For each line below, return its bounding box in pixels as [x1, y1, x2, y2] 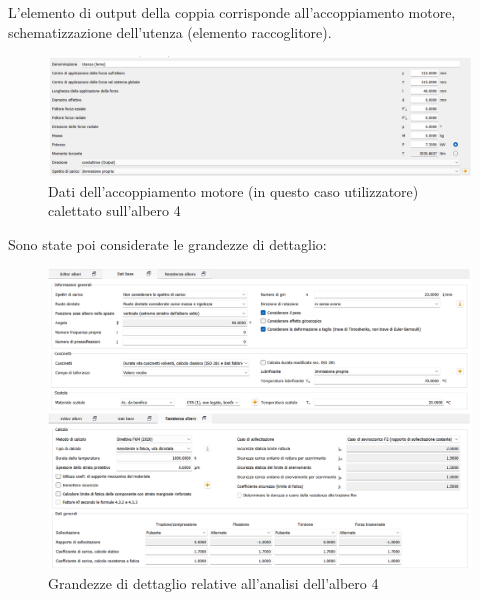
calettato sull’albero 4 [48, 200, 181, 221]
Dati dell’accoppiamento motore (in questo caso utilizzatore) [48, 180, 419, 201]
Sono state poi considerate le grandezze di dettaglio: [8, 233, 327, 254]
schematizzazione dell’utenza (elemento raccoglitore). [8, 21, 332, 42]
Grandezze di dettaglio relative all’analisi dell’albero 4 [48, 573, 379, 594]
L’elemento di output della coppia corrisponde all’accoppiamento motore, [8, 2, 456, 22]
